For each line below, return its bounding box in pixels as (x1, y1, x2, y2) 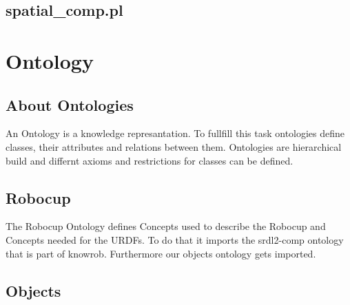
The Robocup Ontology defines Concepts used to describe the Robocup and (6, 219, 326, 233)
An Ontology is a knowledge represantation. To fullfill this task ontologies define (6, 126, 345, 140)
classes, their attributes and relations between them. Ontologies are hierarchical (6, 139, 342, 154)
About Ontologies (6, 94, 134, 115)
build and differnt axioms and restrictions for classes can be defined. (6, 153, 294, 167)
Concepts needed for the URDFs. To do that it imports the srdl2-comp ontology (6, 232, 344, 246)
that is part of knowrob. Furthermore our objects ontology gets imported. (6, 246, 316, 260)
